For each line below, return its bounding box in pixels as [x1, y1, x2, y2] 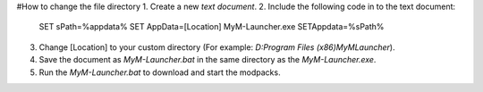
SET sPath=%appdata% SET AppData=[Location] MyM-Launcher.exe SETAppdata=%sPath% [38, 21, 385, 32]
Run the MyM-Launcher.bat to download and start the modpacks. [38, 67, 281, 78]
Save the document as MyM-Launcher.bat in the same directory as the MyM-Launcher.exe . [38, 54, 377, 65]
